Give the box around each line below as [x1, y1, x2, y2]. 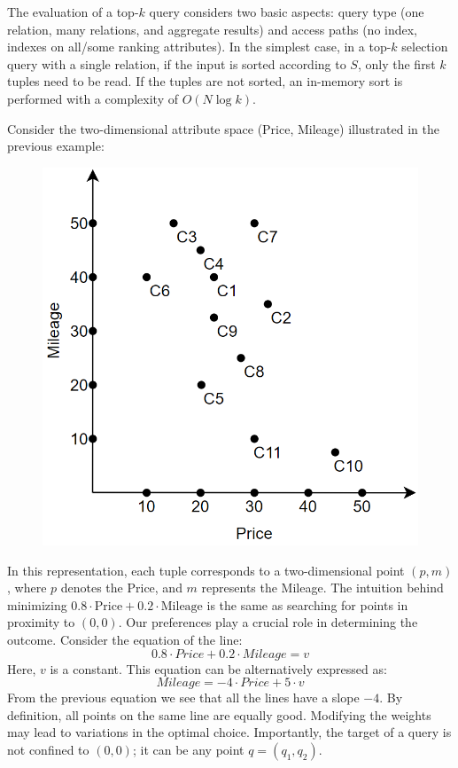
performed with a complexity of [7, 89, 178, 107]
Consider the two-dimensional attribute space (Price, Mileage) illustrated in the [7, 119, 439, 137]
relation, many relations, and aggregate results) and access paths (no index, [7, 20, 418, 38]
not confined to [7, 740, 89, 758]
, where [7, 578, 47, 597]
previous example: [7, 137, 105, 155]
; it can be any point [132, 740, 245, 758]
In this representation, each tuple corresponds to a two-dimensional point [7, 560, 405, 579]
